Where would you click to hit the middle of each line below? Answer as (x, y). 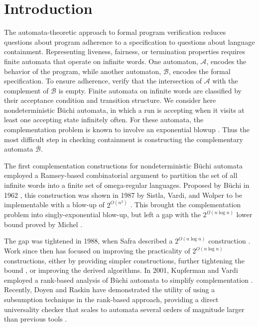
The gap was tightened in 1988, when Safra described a (88, 241)
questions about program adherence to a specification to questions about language (129, 41)
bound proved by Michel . (43, 224)
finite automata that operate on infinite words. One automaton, (101, 61)
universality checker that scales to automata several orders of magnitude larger (124, 309)
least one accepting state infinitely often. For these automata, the (104, 120)
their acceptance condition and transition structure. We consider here (110, 100)
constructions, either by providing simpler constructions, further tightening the (124, 260)
